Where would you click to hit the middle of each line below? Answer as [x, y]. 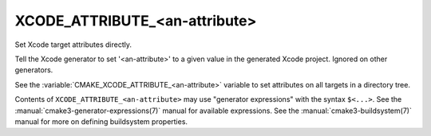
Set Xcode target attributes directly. [73, 45]
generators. [34, 70]
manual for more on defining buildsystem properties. [101, 121]
